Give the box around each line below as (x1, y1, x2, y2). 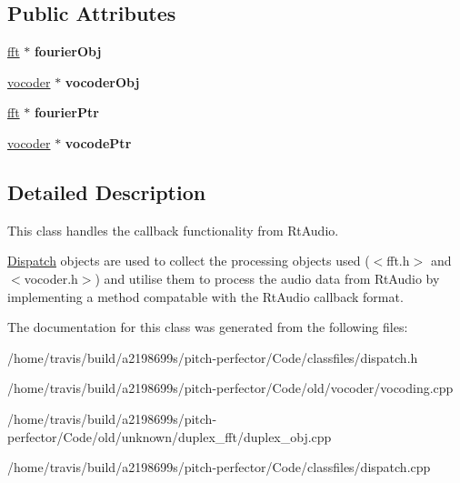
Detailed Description (7, 177, 206, 206)
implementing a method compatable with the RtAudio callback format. (7, 287, 404, 306)
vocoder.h (24, 268, 78, 287)
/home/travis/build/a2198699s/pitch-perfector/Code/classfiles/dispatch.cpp (7, 458, 431, 477)
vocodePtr (65, 133, 132, 152)
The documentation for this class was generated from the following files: (7, 317, 408, 337)
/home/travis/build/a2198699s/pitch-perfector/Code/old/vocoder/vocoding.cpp (7, 378, 454, 397)
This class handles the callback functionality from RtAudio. (7, 220, 339, 239)
